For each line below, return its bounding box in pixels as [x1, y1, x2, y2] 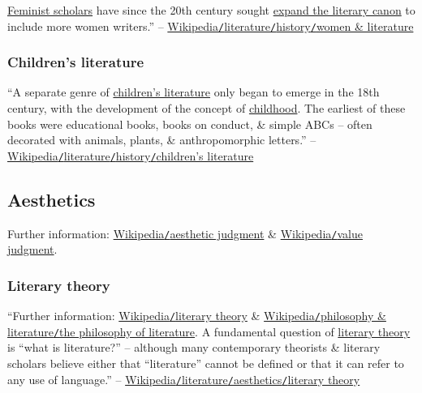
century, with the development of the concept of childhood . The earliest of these [7, 100, 406, 117]
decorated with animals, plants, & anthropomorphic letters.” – [7, 131, 316, 148]
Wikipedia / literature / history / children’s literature [7, 147, 254, 164]
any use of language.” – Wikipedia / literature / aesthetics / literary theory [7, 370, 360, 387]
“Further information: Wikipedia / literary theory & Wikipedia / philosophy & [7, 307, 386, 324]
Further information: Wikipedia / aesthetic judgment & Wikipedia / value [7, 224, 363, 241]
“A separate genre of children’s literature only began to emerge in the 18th [7, 83, 380, 100]
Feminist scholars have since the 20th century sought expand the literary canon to [7, 2, 416, 18]
